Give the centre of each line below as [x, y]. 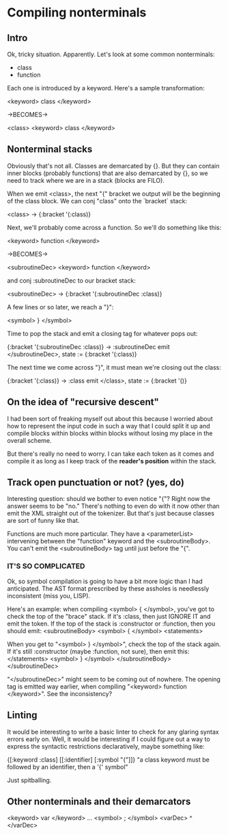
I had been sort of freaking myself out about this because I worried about [110, 418]
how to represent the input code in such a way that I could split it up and [109, 426]
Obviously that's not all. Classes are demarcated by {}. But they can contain [113, 166]
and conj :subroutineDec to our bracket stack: [72, 280]
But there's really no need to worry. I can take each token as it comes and [111, 454]
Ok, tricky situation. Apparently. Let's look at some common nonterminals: [111, 54]
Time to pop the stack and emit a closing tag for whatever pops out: [102, 333]
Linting [22, 716]
